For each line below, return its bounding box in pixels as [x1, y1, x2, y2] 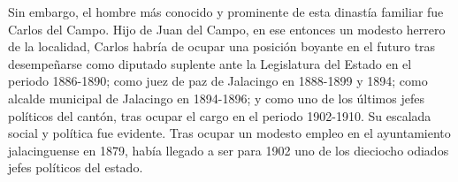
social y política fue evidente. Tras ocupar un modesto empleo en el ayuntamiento [8, 124, 451, 142]
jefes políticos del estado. [8, 158, 143, 177]
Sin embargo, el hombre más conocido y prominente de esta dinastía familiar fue [8, 3, 444, 20]
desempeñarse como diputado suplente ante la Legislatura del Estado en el [8, 54, 412, 72]
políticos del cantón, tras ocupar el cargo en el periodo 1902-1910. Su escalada [8, 106, 431, 125]
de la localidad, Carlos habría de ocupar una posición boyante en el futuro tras [8, 37, 436, 56]
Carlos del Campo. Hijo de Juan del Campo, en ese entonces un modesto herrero [8, 19, 446, 38]
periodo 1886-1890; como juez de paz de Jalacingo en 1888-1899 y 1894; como [8, 72, 428, 90]
